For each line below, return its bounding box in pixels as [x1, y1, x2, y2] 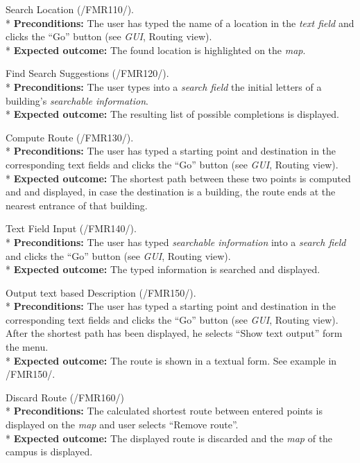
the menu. [6, 340, 49, 354]
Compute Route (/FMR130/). [6, 130, 134, 144]
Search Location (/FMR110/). [6, 2, 134, 16]
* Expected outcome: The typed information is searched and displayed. [6, 262, 320, 277]
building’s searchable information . [6, 93, 148, 107]
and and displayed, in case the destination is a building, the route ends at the [6, 184, 336, 199]
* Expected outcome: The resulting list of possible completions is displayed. [6, 107, 339, 121]
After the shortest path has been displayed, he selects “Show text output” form [6, 326, 343, 340]
